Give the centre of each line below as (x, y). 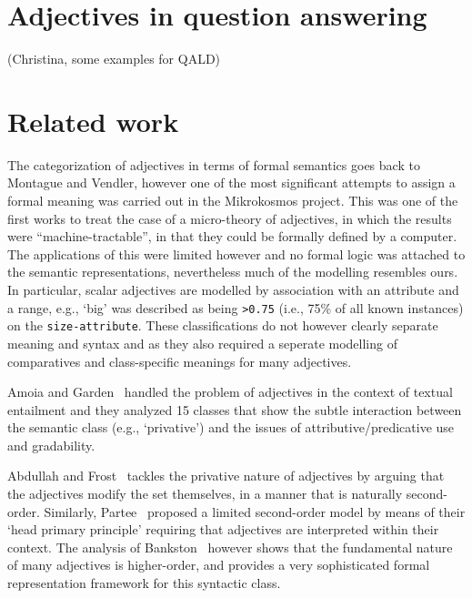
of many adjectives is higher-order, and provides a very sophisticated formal (219, 565)
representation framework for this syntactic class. (144, 583)
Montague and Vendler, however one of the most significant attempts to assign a (231, 182)
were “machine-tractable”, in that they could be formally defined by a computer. (232, 236)
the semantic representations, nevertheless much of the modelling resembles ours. (233, 272)
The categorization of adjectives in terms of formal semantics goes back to (214, 164)
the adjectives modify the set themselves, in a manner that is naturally (205, 494)
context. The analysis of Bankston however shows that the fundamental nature (230, 547)
